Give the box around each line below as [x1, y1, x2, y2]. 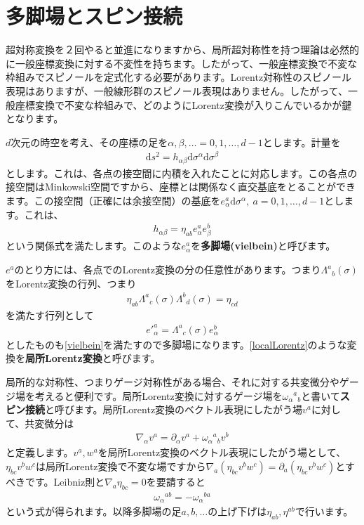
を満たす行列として [6, 307, 94, 322]
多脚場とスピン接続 [6, 1, 183, 30]
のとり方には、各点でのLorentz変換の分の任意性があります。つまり [14, 262, 321, 277]
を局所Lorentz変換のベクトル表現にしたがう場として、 [97, 445, 346, 460]
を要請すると [146, 474, 205, 488]
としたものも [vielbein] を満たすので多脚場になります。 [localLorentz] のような [6, 337, 347, 351]
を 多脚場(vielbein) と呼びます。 [191, 238, 336, 253]
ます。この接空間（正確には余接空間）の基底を [6, 193, 221, 208]
